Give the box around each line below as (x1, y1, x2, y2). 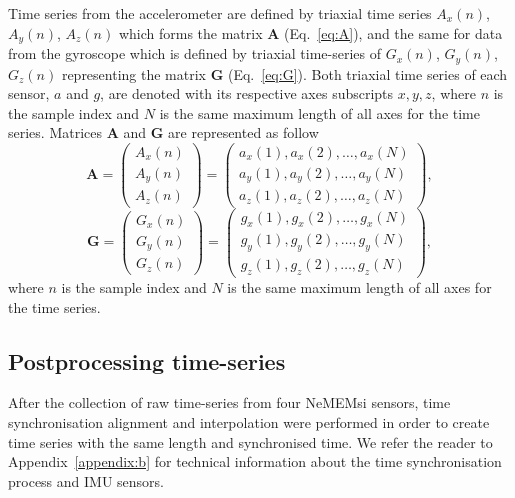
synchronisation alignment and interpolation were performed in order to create (8, 412, 490, 433)
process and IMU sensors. (8, 470, 165, 491)
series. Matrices (8, 122, 103, 143)
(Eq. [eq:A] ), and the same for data (284, 22, 503, 43)
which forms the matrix (118, 22, 263, 43)
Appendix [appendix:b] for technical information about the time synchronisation (8, 451, 502, 472)
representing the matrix (61, 63, 206, 84)
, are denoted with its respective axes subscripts (100, 83, 394, 104)
